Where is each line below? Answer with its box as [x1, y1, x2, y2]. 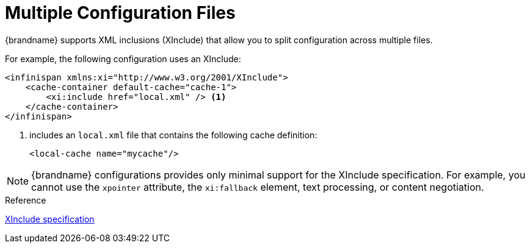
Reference [5, 194, 46, 205]
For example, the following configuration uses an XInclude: [5, 53, 241, 64]
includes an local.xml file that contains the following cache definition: [29, 129, 318, 140]
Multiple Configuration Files [5, 2, 236, 23]
